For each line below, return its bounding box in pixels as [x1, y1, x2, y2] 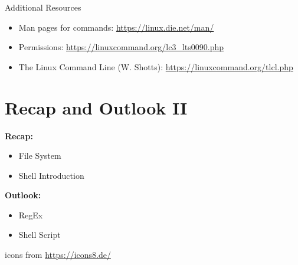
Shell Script [18, 228, 61, 241]
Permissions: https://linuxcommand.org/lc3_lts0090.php [18, 41, 224, 53]
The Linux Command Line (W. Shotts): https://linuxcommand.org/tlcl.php [18, 60, 293, 73]
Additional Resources [5, 1, 81, 13]
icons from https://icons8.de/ [5, 248, 111, 261]
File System [18, 149, 61, 162]
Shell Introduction [18, 169, 84, 181]
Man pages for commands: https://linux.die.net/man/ [18, 21, 214, 33]
